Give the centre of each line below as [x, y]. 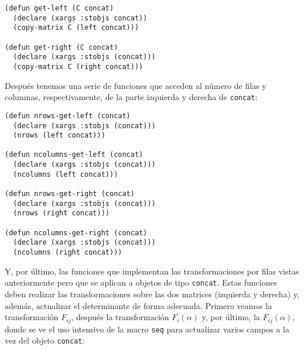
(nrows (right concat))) [61, 213]
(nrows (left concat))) [59, 135]
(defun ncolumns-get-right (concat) [76, 233]
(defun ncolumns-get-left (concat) [74, 155]
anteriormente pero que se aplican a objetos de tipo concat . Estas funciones [141, 282]
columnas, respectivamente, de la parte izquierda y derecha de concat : [131, 97]
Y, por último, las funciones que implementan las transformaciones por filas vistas [152, 271]
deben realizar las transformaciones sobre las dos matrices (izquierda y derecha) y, [152, 294]
